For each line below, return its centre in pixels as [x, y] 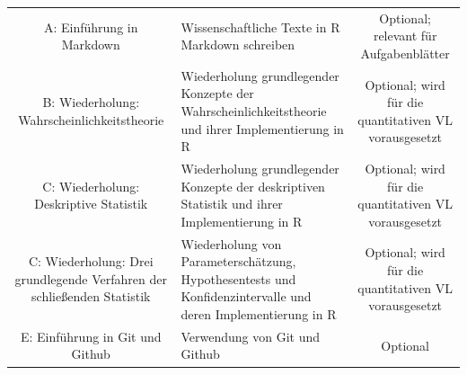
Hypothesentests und [238, 278]
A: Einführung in [91, 27]
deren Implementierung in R [259, 314]
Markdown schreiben [238, 45]
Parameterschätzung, [238, 261]
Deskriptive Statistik [91, 204]
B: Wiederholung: [91, 102]
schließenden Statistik [91, 296]
